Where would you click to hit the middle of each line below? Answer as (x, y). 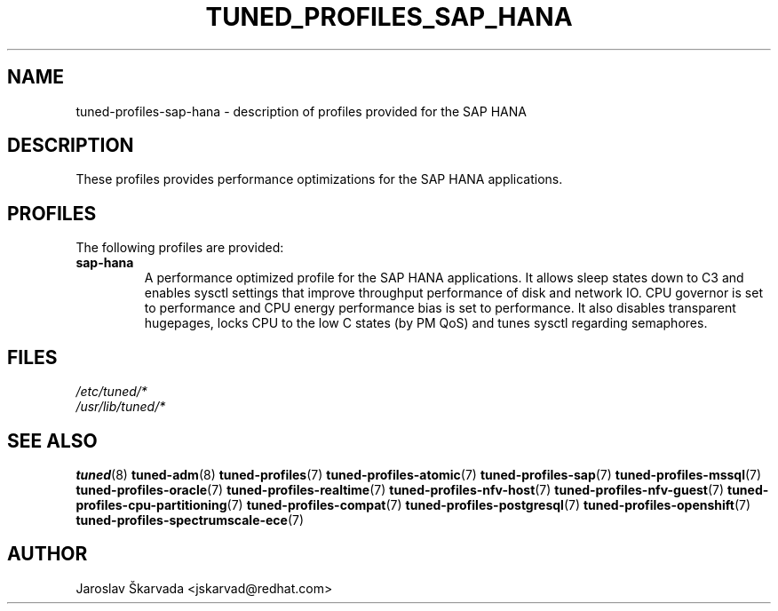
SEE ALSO (52, 440)
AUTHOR (48, 554)
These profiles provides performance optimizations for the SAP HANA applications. (319, 179)
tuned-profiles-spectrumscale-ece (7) (190, 520)
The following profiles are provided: (180, 248)
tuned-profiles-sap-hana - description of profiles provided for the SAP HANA (301, 111)
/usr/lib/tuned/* (121, 407)
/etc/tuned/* (111, 392)
